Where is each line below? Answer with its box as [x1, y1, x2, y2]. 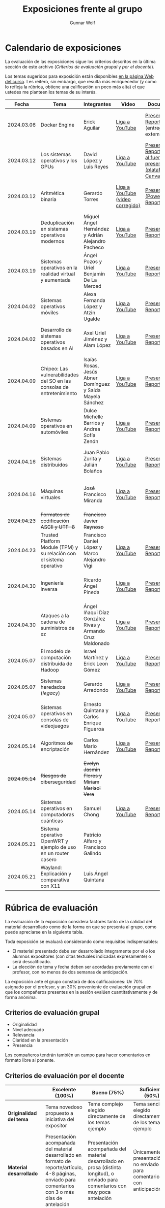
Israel [83, 648, 97, 655]
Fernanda [83, 297, 106, 303]
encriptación [40, 745, 70, 752]
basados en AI [40, 345, 74, 352]
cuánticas [40, 817, 63, 824]
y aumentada [40, 276, 71, 283]
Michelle [83, 413, 103, 420]
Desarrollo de [40, 326, 72, 333]
